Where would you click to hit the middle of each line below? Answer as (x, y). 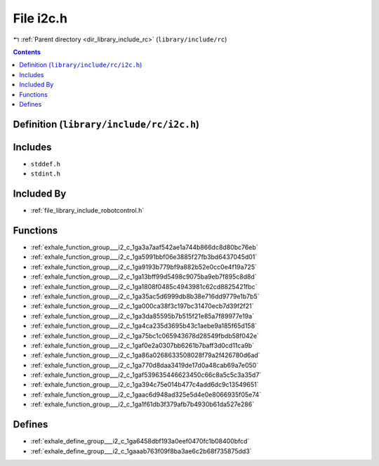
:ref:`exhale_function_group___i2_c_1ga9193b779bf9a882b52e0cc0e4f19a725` (144, 267)
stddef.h (46, 164)
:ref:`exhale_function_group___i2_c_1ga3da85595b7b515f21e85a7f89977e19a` (142, 316)
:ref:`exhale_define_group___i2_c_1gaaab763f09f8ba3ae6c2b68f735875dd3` (141, 451)
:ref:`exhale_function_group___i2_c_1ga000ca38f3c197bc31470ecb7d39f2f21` (142, 306)
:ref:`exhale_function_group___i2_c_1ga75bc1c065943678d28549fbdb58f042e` (145, 335)
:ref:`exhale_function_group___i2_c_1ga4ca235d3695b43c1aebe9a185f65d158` (144, 326)
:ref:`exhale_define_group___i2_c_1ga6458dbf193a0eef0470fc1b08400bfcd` (140, 441)
